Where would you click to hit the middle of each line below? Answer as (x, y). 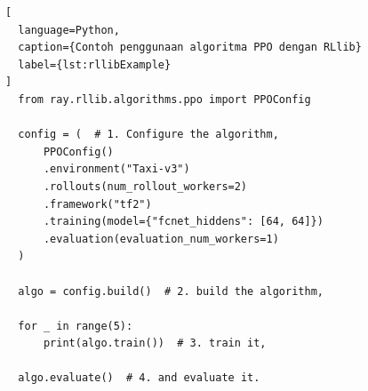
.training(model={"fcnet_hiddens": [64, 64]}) (183, 222)
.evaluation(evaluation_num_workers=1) (161, 239)
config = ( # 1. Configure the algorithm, (148, 135)
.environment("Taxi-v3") (116, 169)
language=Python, (69, 30)
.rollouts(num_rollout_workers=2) (145, 186)
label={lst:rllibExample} (95, 64)
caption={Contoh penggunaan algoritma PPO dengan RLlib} (190, 48)
